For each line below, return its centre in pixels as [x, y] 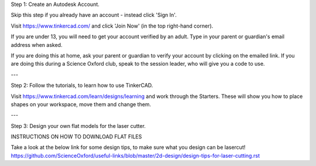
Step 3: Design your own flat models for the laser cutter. [78, 126]
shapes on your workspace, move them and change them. [81, 104]
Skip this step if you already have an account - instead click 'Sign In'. [94, 15]
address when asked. [37, 45]
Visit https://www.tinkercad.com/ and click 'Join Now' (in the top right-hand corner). [112, 26]
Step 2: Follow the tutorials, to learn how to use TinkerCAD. [82, 86]
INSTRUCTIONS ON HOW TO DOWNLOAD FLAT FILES [76, 137]
